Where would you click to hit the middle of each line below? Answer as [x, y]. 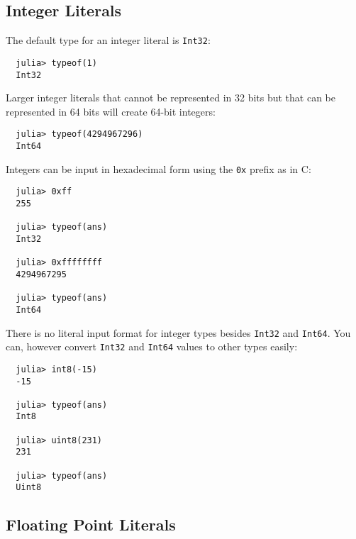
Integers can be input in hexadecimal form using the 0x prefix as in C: [158, 168]
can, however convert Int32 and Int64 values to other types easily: [152, 346]
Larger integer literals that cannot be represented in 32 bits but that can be [171, 98]
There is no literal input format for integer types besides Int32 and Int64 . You [178, 332]
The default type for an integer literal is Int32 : [108, 40]
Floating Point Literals [91, 524]
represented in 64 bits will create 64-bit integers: [111, 111]
